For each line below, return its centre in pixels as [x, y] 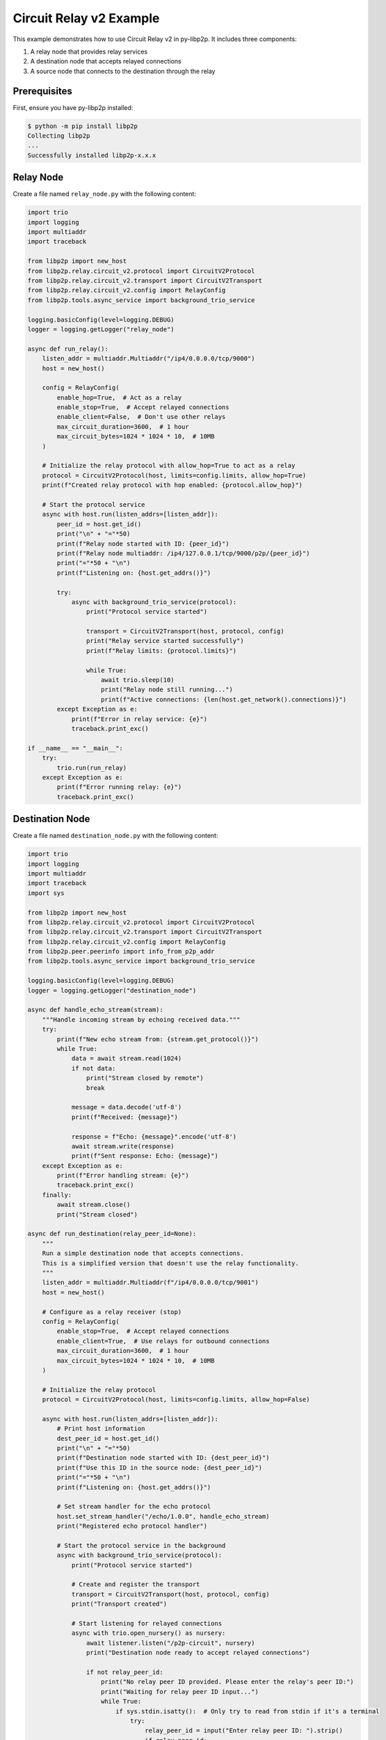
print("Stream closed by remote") [145, 1078]
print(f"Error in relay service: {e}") [139, 719]
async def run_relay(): [68, 349]
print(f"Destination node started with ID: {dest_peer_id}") [163, 1458]
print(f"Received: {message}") [125, 1117]
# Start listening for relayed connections [147, 1624]
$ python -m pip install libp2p [83, 126]
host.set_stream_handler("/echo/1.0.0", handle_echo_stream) [163, 1516]
